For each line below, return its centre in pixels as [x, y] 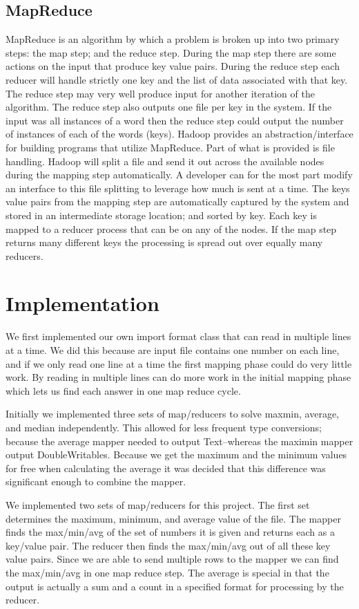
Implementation [83, 303]
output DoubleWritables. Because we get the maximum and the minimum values [176, 455]
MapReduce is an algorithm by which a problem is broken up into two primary [173, 39]
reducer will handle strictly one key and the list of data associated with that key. [177, 79]
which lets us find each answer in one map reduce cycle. [123, 390]
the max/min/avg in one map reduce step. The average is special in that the [167, 572]
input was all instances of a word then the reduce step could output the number [175, 120]
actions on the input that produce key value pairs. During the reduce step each [173, 66]
